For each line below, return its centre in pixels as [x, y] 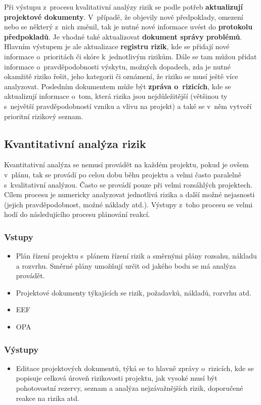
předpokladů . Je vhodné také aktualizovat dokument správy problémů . [123, 36]
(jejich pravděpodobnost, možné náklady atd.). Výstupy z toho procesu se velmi [128, 204]
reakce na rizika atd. [48, 398]
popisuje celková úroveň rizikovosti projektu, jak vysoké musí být [117, 378]
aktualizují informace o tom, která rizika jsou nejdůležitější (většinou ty [116, 96]
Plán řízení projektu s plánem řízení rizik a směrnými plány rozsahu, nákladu [136, 256]
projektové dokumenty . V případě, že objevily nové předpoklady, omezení [124, 16]
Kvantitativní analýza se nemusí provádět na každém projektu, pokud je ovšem [126, 164]
